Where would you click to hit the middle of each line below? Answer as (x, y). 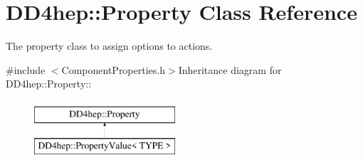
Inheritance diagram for (230, 69)
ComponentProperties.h (113, 69)
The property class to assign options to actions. (109, 46)
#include (26, 69)
